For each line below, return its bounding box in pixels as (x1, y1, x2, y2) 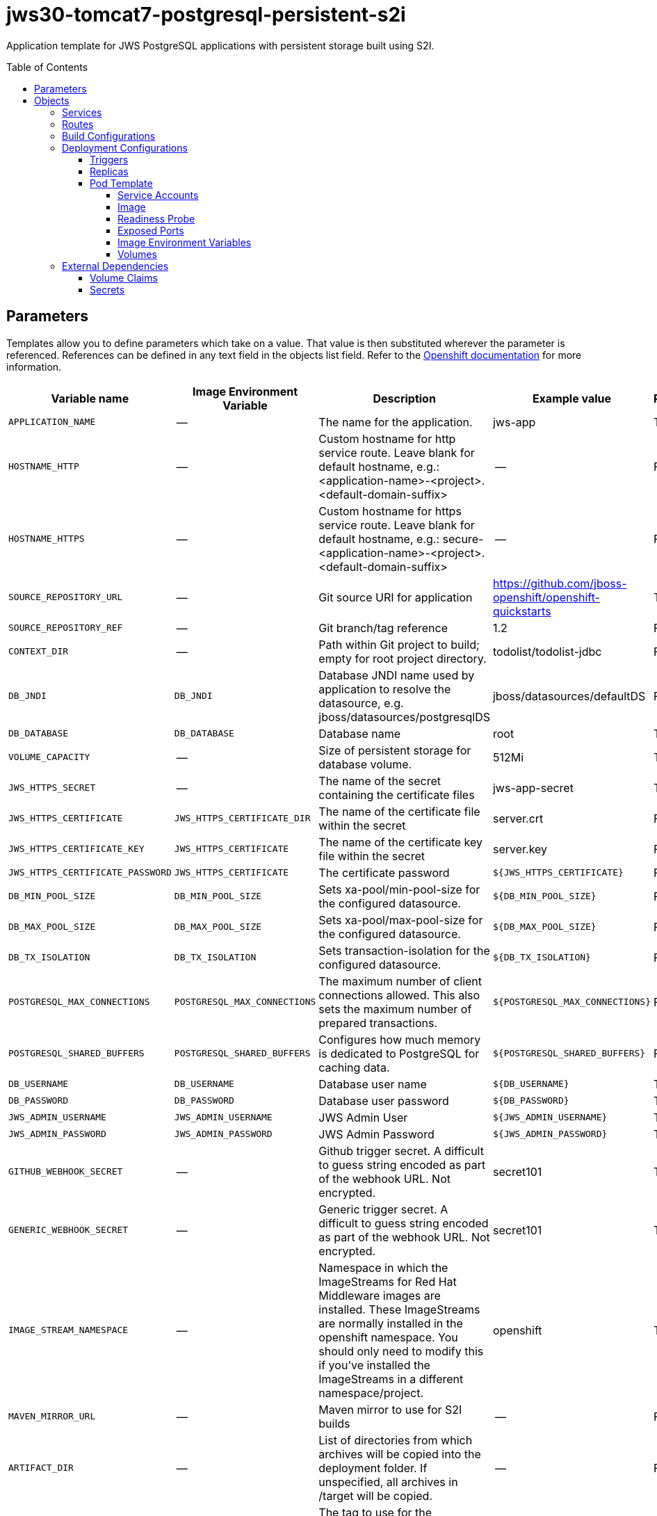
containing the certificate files (318, 787, 475, 802)
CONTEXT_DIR (8, 646, 69, 657)
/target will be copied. (318, 1488, 432, 1503)
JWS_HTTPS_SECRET (8, 782, 96, 793)
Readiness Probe (117, 212, 195, 225)
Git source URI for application (318, 590, 473, 604)
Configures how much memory (318, 1032, 481, 1047)
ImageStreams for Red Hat (318, 1274, 457, 1289)
